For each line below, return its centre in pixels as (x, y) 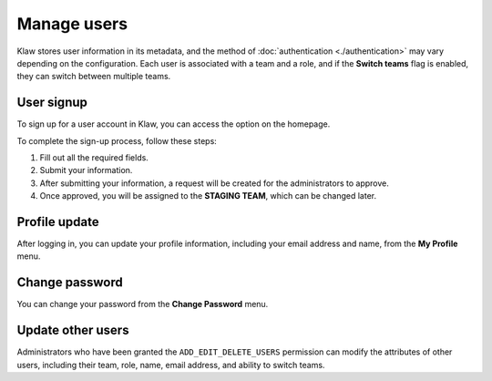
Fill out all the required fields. (94, 158)
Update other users (73, 330)
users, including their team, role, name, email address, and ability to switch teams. (171, 365)
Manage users (72, 24)
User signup (52, 103)
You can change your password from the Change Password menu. (143, 304)
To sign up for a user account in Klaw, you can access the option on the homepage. (174, 124)
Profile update (58, 222)
